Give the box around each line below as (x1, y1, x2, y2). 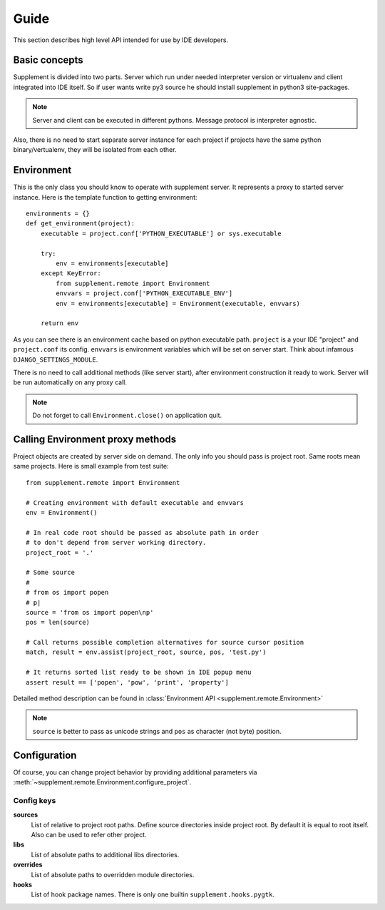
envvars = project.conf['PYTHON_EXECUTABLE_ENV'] (56, 290, 233, 297)
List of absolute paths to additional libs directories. (31, 850, 180, 859)
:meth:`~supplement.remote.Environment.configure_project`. (13, 778, 192, 787)
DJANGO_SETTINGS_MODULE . (13, 355, 98, 364)
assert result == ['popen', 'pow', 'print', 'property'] (26, 678, 230, 686)
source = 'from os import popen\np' (26, 608, 154, 616)
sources (13, 810, 38, 819)
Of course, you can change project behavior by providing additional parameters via (13, 767, 257, 777)
